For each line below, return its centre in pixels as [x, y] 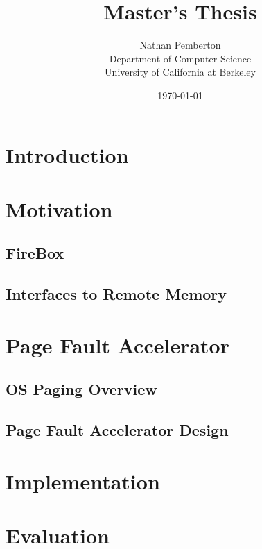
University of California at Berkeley [180, 72]
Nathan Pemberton [180, 45]
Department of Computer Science [180, 58]
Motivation [59, 209]
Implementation [83, 481]
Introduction [67, 154]
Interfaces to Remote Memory [116, 294]
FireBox [35, 253]
